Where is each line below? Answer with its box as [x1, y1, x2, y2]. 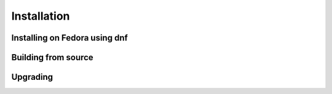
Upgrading [11, 72, 53, 82]
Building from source [11, 52, 93, 63]
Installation [11, 9, 70, 23]
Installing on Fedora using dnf [11, 33, 128, 43]
